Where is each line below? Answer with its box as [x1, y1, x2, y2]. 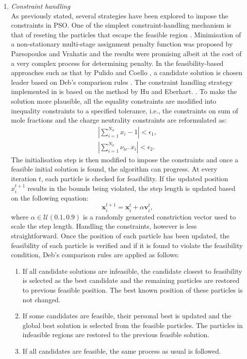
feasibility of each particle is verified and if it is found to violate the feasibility [11, 240, 243, 250]
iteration [11, 173, 36, 183]
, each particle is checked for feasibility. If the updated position [41, 173, 229, 183]
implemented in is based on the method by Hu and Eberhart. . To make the [11, 86, 237, 96]
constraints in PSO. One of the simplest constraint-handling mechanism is [11, 20, 231, 30]
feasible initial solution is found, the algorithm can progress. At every [11, 164, 217, 174]
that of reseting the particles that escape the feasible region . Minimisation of [11, 29, 241, 39]
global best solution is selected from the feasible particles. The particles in [22, 320, 243, 330]
